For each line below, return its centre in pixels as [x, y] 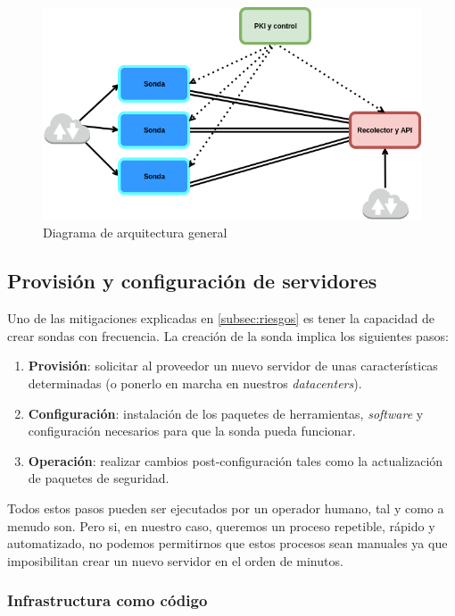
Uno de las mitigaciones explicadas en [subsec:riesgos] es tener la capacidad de [221, 318]
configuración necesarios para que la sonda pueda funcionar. [192, 431]
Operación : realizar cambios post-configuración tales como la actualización [236, 460]
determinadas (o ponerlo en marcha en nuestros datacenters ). [195, 383]
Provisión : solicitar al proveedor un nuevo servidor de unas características [233, 366]
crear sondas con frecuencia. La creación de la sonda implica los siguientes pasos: [228, 335]
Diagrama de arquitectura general [135, 233]
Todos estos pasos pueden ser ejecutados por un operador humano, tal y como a [226, 508]
